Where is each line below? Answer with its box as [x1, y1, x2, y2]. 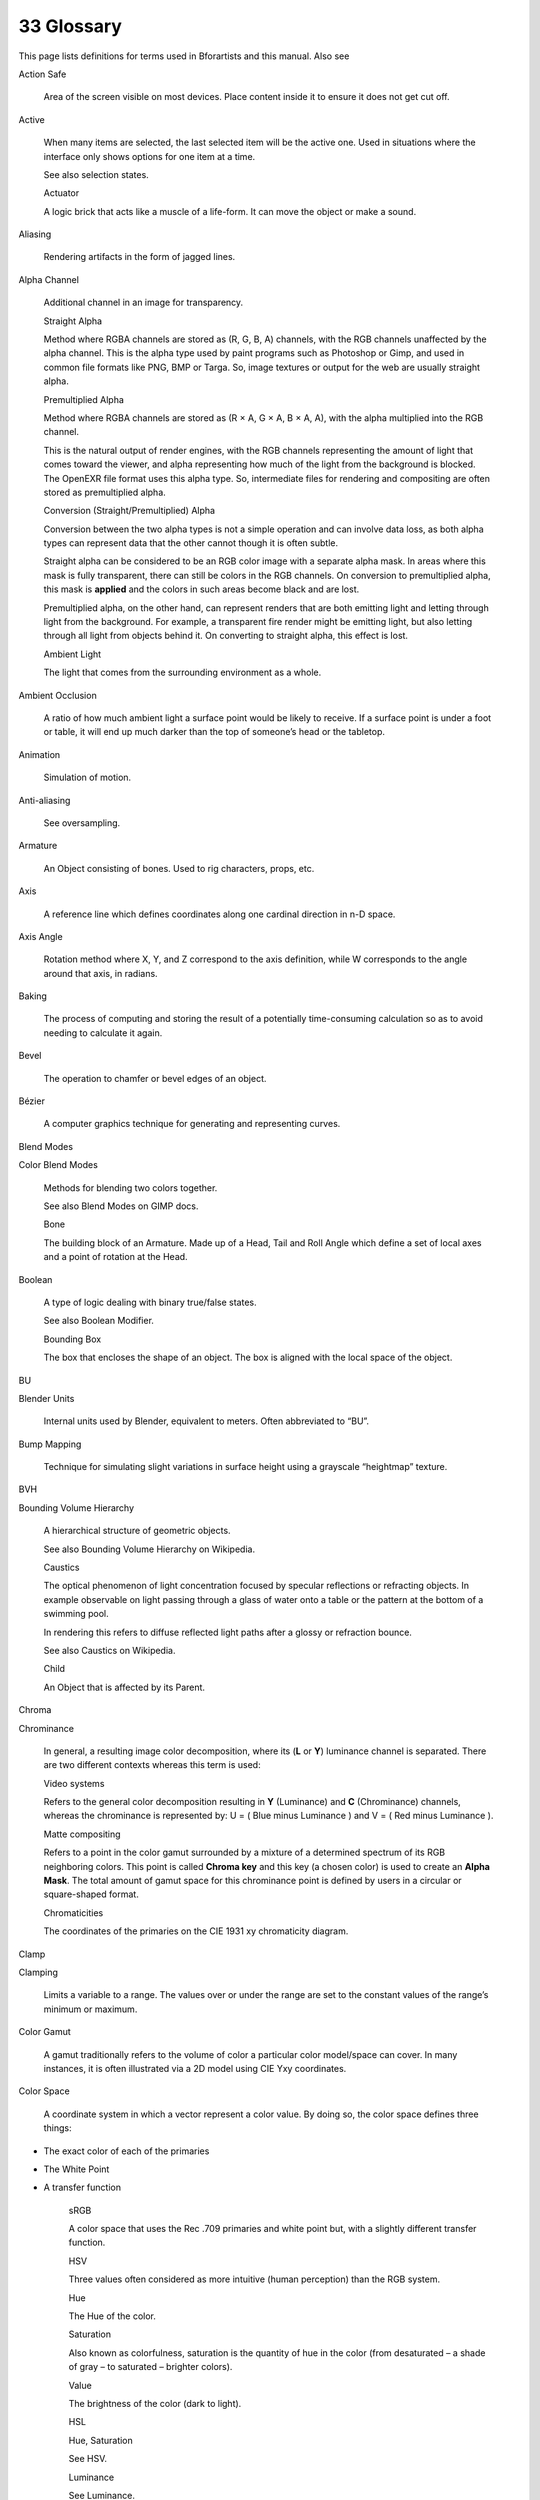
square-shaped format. [43, 1888, 139, 1900]
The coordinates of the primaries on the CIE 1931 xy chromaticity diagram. [43, 1925, 349, 1937]
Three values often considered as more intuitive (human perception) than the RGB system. [68, 2273, 440, 2285]
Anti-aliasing [18, 794, 71, 806]
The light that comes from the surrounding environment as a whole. [43, 666, 322, 679]
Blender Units [18, 1392, 75, 1404]
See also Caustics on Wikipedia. [43, 1644, 176, 1656]
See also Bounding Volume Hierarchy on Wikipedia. [43, 1543, 255, 1555]
